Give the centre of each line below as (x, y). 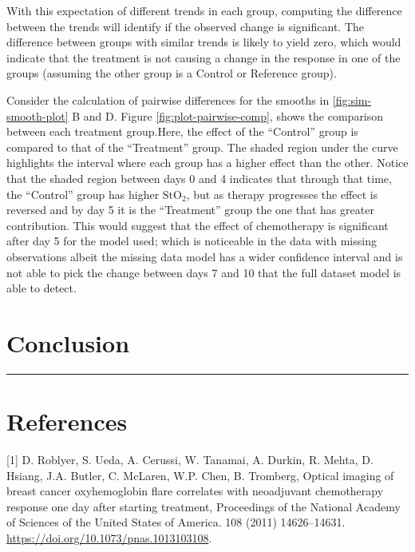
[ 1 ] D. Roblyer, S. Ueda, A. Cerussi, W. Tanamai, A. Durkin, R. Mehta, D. (190, 459)
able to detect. (41, 288)
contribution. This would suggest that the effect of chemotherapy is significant (198, 225)
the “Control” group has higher (83, 194)
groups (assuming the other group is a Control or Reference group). (172, 73)
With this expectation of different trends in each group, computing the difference (204, 10)
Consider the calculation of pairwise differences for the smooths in (168, 99)
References (67, 421)
